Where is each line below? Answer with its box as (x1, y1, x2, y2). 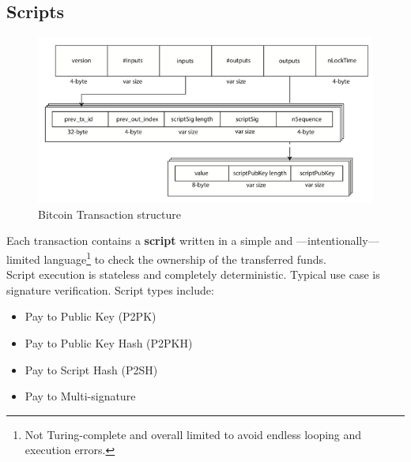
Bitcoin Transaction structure (38, 205, 181, 222)
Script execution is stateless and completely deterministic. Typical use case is (6, 266, 380, 283)
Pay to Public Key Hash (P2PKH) (25, 335, 193, 351)
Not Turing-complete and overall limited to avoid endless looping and (25, 426, 362, 442)
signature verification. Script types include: (6, 281, 214, 298)
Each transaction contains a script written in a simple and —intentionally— (6, 232, 379, 249)
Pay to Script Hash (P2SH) (25, 361, 158, 377)
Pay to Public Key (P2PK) (25, 308, 156, 325)
